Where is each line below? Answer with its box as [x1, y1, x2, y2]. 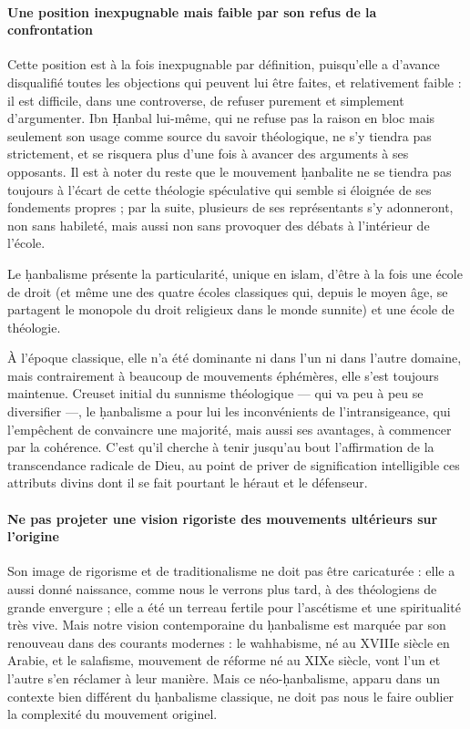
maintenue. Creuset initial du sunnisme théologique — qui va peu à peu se [7, 384, 424, 403]
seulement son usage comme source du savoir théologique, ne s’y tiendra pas [7, 126, 432, 145]
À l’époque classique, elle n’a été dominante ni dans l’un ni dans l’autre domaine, [7, 348, 462, 367]
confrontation [7, 20, 94, 39]
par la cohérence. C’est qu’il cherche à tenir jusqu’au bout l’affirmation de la [7, 437, 434, 457]
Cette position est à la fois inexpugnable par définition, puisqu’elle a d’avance [7, 55, 440, 74]
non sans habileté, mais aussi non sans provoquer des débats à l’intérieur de [7, 215, 430, 234]
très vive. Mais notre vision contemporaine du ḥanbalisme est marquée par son [7, 615, 446, 634]
